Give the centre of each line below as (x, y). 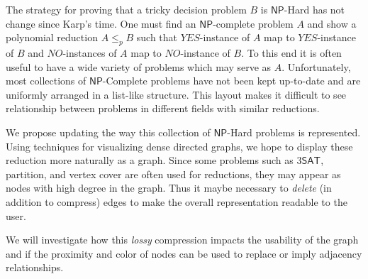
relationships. (35, 267)
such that (157, 37)
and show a (332, 23)
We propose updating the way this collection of (108, 132)
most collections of (46, 81)
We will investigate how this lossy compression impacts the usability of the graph (182, 240)
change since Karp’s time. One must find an (101, 23)
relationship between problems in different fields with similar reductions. (163, 108)
